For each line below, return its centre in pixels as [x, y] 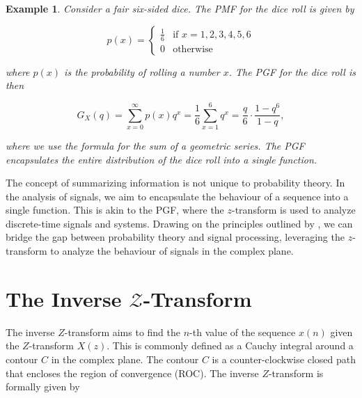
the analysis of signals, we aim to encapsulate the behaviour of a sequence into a [177, 196]
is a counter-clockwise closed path [284, 359]
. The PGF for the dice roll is [292, 71]
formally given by [43, 387]
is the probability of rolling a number [142, 71]
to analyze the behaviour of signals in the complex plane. [172, 251]
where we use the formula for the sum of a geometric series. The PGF [155, 145]
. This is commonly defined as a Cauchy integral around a [230, 345]
